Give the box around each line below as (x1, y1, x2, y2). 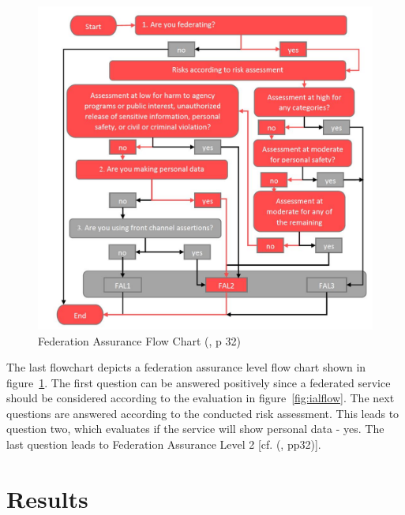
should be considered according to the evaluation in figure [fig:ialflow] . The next (6, 390, 395, 406)
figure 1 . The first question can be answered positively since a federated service (6, 374, 391, 390)
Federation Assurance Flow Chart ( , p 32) (38, 332, 241, 349)
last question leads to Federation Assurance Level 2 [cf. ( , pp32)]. (6, 436, 321, 453)
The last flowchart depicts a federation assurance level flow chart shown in (6, 359, 366, 375)
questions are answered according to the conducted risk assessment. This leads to (6, 405, 399, 421)
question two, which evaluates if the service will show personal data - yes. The (6, 420, 384, 437)
